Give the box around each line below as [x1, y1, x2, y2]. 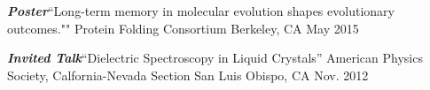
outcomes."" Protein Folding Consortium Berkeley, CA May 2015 [7, 19, 359, 37]
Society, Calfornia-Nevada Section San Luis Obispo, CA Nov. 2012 [7, 65, 369, 84]
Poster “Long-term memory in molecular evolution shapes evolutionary [7, 2, 395, 19]
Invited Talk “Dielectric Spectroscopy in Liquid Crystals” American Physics [7, 49, 423, 67]
